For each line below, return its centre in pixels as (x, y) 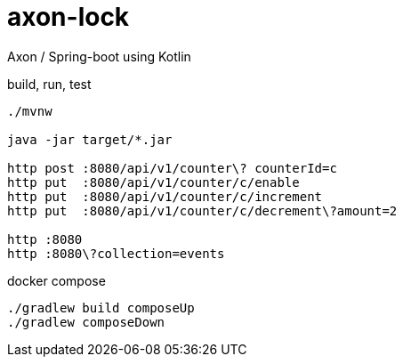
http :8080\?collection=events (116, 253)
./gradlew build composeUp (101, 307)
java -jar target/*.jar (90, 139)
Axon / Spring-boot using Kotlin (99, 56)
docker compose (56, 280)
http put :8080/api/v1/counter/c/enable (153, 182)
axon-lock (69, 17)
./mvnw (30, 111)
